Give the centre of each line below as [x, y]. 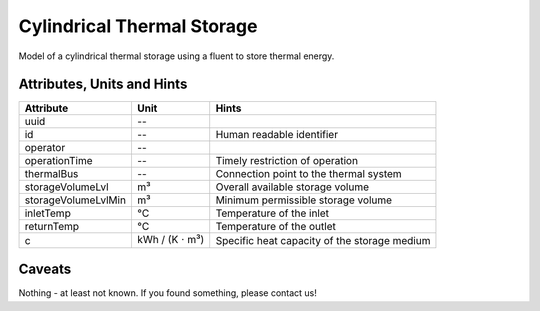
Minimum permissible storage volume [304, 200]
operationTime [59, 161]
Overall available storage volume [292, 187]
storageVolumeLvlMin [75, 200]
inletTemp [48, 213]
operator [45, 148]
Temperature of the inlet [272, 213]
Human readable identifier [277, 135]
